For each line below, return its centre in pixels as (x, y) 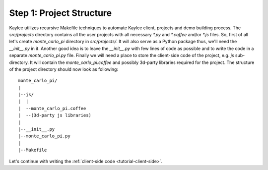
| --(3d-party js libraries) (55, 115)
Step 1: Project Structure (60, 13)
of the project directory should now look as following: (64, 69)
